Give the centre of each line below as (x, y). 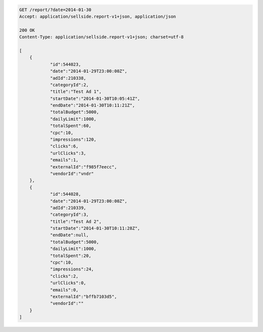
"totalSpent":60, (71, 126)
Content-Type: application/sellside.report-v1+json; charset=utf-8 (102, 37)
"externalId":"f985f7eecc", (83, 167)
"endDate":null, (69, 235)
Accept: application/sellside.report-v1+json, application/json (98, 16)
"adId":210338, (68, 78)
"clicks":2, (64, 276)
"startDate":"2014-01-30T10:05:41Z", (95, 98)
